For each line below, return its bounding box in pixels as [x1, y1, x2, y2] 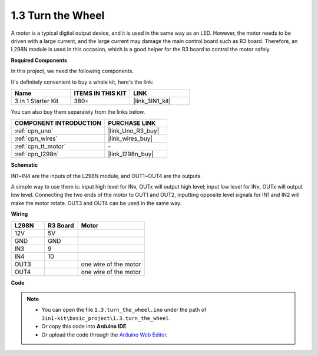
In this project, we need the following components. [11, 68, 134, 75]
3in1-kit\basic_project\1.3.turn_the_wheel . [41, 314, 171, 321]
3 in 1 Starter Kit [14, 97, 59, 105]
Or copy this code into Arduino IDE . [41, 323, 128, 330]
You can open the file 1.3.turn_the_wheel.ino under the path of [41, 306, 207, 314]
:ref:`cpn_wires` [14, 134, 58, 143]
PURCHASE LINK [108, 119, 156, 127]
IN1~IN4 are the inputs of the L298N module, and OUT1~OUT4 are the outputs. [11, 172, 203, 179]
